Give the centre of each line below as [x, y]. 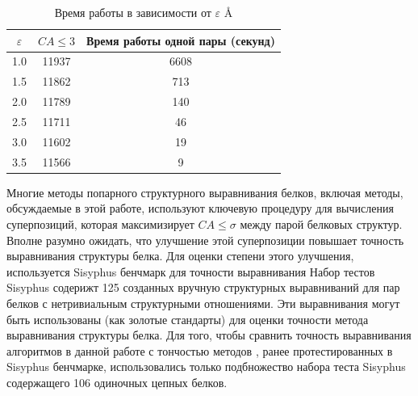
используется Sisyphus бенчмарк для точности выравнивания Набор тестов [191, 271]
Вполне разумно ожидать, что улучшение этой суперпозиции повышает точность [205, 240]
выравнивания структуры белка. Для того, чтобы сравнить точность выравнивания [209, 335]
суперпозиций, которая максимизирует [100, 223]
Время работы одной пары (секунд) [181, 40]
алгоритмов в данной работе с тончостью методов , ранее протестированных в [200, 350]
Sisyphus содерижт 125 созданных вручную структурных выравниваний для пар [203, 287]
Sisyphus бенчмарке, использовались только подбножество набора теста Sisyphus [206, 367]
